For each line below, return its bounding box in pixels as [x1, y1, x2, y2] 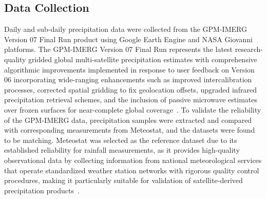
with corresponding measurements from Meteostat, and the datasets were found [4, 124, 255, 135]
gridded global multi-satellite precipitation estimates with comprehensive [28, 53, 257, 64]
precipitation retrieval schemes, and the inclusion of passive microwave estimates [4, 94, 257, 105]
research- [235, 44, 263, 55]
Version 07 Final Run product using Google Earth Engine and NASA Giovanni [4, 33, 253, 44]
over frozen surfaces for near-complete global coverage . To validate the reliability [4, 104, 261, 115]
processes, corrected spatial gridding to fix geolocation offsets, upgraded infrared [4, 84, 257, 95]
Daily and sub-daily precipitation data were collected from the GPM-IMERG [4, 24, 247, 34]
